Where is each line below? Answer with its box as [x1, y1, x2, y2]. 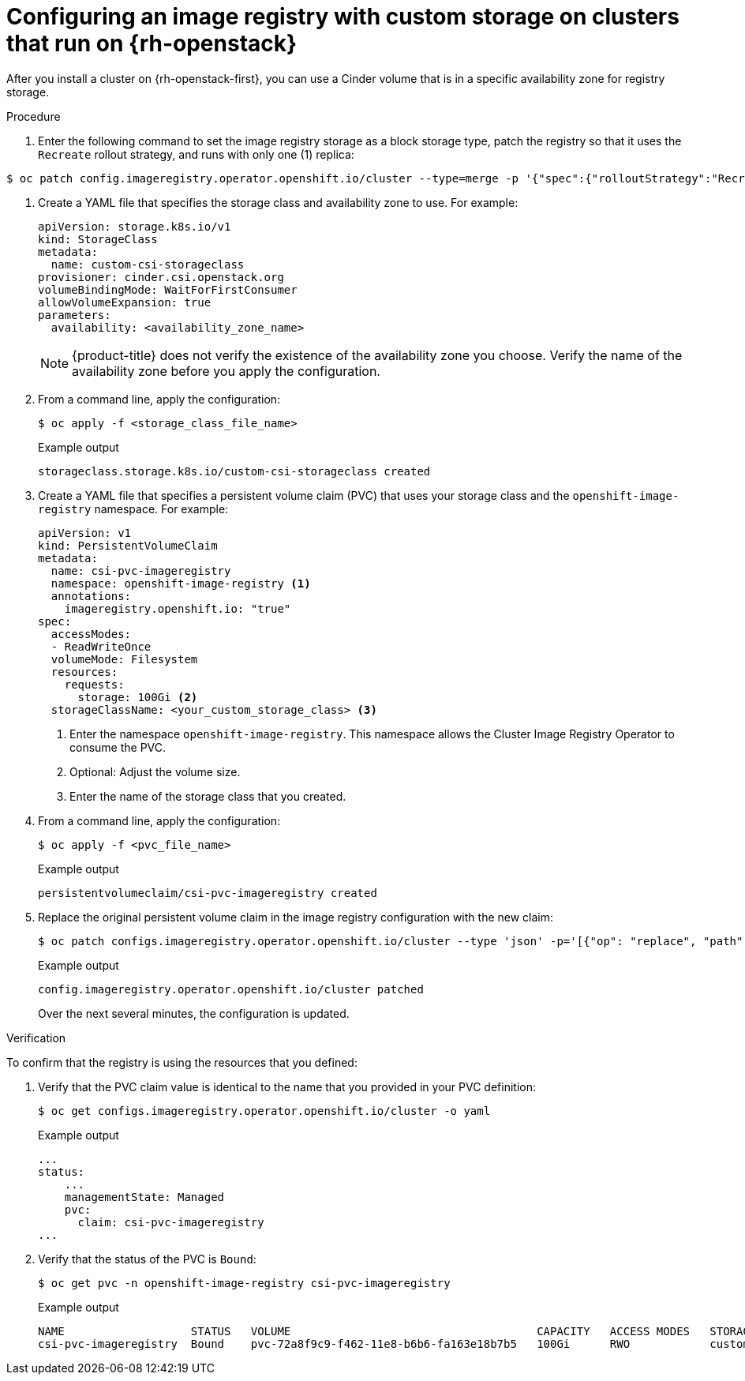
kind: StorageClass [38, 232, 158, 246]
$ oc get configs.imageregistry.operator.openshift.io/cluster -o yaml [38, 1104, 491, 1117]
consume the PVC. [69, 740, 167, 754]
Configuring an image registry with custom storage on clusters [6, 3, 679, 30]
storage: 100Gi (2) [77, 690, 198, 704]
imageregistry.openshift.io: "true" [64, 602, 291, 615]
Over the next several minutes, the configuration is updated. [38, 1006, 350, 1020]
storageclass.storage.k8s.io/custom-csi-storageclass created [38, 464, 431, 478]
